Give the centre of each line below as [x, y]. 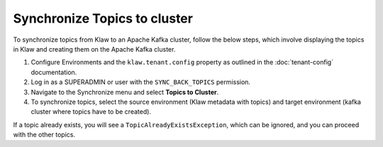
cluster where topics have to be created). [91, 112]
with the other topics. [44, 135]
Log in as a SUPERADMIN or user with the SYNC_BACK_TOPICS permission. [141, 82]
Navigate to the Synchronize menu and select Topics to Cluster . [125, 92]
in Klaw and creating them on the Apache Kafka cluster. [94, 49]
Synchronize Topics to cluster [103, 18]
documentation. [54, 72]
